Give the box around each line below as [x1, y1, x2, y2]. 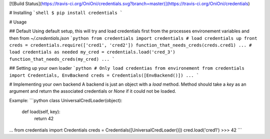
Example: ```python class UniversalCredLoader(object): [9, 97, 122, 103]
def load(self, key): [21, 109, 60, 115]
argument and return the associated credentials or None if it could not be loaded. [9, 88, 176, 94]
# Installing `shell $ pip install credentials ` [9, 10, 123, 16]
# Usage [9, 19, 27, 25]
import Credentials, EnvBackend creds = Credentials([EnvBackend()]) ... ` [9, 72, 199, 78]
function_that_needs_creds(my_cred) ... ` [9, 56, 115, 62]
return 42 [34, 116, 54, 122]
